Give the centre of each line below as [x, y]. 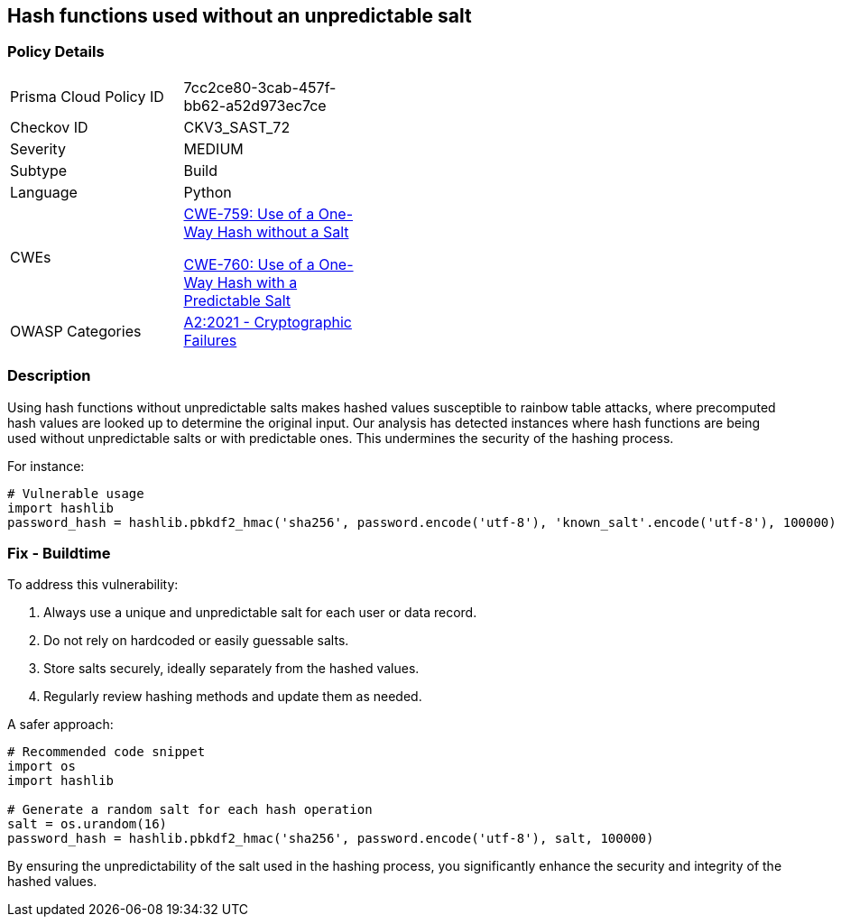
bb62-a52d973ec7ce [255, 105]
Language [44, 192]
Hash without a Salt [283, 231]
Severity [38, 148]
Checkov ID [49, 127]
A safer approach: [60, 725]
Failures [210, 340]
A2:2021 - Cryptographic [268, 322]
